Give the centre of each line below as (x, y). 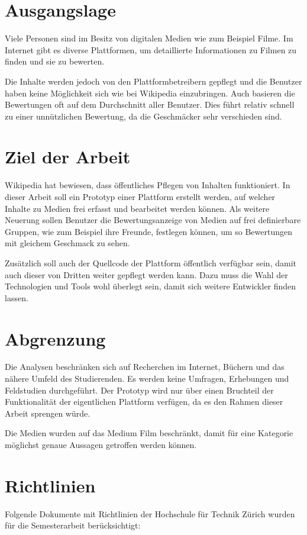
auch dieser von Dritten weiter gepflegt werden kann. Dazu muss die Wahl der (146, 274)
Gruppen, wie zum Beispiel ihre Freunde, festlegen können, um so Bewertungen (149, 231)
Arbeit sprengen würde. (48, 413)
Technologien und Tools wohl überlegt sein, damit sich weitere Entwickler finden (151, 286)
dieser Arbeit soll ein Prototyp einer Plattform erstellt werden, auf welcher (140, 196)
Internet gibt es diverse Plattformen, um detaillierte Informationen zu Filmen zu (151, 49)
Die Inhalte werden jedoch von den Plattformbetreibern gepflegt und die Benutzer (153, 81)
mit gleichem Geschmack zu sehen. (67, 243)
